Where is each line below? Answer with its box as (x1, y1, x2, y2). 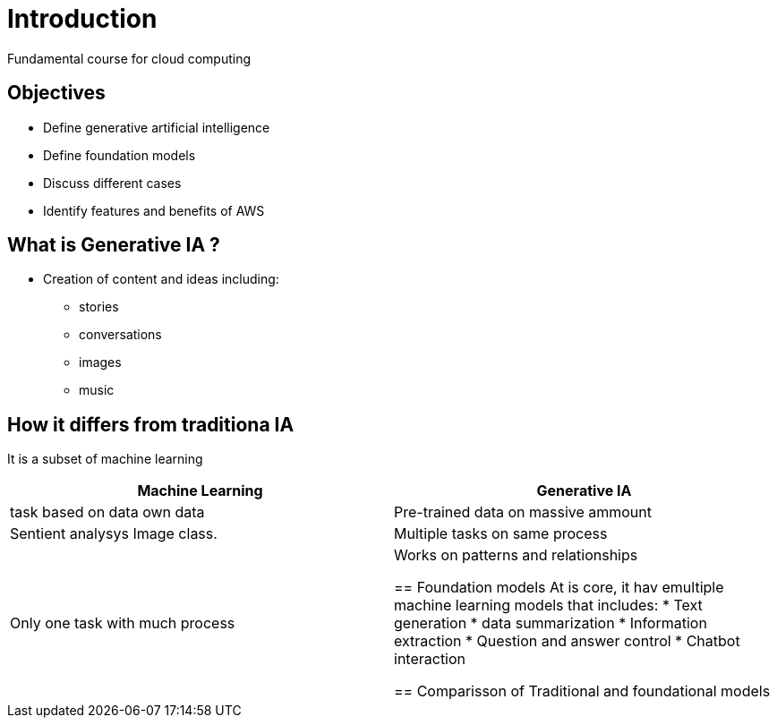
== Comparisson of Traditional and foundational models (394, 682, 771, 701)
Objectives (7, 81, 106, 105)
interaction (394, 650, 466, 669)
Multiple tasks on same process (394, 525, 608, 543)
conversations (79, 327, 162, 343)
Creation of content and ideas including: (43, 271, 279, 287)
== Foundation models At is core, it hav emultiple (394, 578, 724, 597)
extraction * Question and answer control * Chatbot (394, 632, 740, 651)
